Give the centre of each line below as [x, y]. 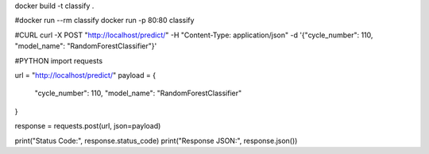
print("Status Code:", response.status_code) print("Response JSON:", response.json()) [156, 141]
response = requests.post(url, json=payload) [88, 126]
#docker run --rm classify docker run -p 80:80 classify [104, 21]
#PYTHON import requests [59, 60]
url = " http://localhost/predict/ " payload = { [85, 75]
